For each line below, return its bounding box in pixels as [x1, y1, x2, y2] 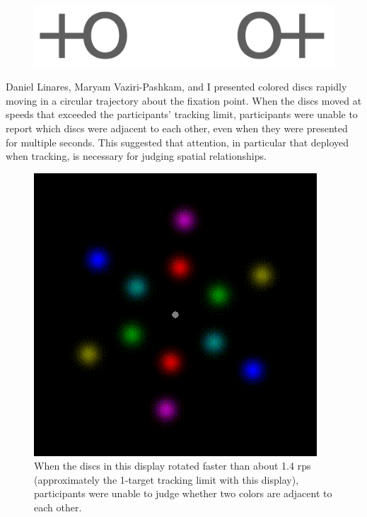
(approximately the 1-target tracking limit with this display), [34, 472, 299, 487]
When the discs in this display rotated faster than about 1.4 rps [34, 458, 311, 473]
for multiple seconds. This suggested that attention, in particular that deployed [6, 134, 349, 149]
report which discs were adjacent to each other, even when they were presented [6, 120, 348, 135]
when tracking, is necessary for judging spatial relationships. [6, 149, 267, 163]
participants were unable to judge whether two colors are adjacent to [34, 486, 332, 501]
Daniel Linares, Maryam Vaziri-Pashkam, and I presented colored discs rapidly [6, 79, 347, 94]
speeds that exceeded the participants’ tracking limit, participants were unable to [6, 107, 358, 122]
